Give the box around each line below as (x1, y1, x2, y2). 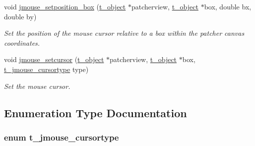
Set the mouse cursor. (4, 80, 70, 91)
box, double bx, (204, 1, 252, 11)
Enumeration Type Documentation (4, 105, 187, 120)
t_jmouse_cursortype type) (4, 64, 89, 74)
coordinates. (4, 37, 40, 48)
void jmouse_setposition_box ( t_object (4, 1, 126, 11)
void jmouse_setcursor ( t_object (4, 54, 104, 65)
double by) (4, 11, 37, 21)
